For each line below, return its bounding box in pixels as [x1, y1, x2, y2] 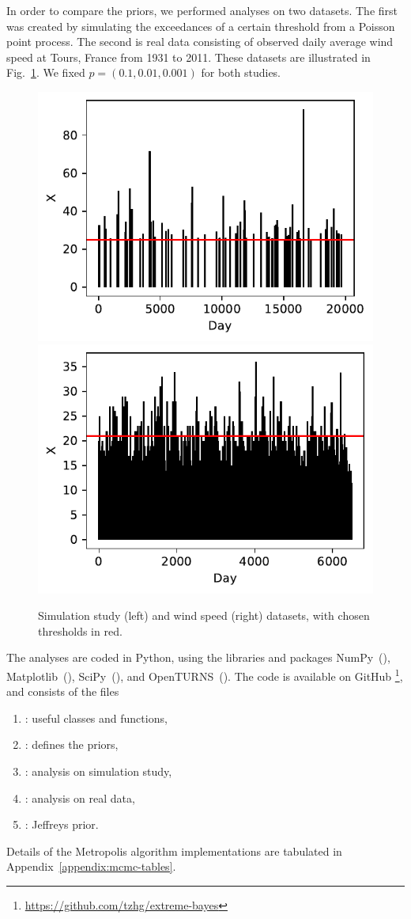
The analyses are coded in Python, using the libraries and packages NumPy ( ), [6, 649, 390, 666]
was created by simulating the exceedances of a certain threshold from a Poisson [6, 17, 395, 34]
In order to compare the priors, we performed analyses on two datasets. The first [6, 2, 398, 18]
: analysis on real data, [25, 789, 135, 806]
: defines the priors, [25, 736, 119, 753]
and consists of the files [6, 683, 119, 700]
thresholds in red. [38, 622, 123, 639]
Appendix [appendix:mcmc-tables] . [6, 858, 176, 875]
